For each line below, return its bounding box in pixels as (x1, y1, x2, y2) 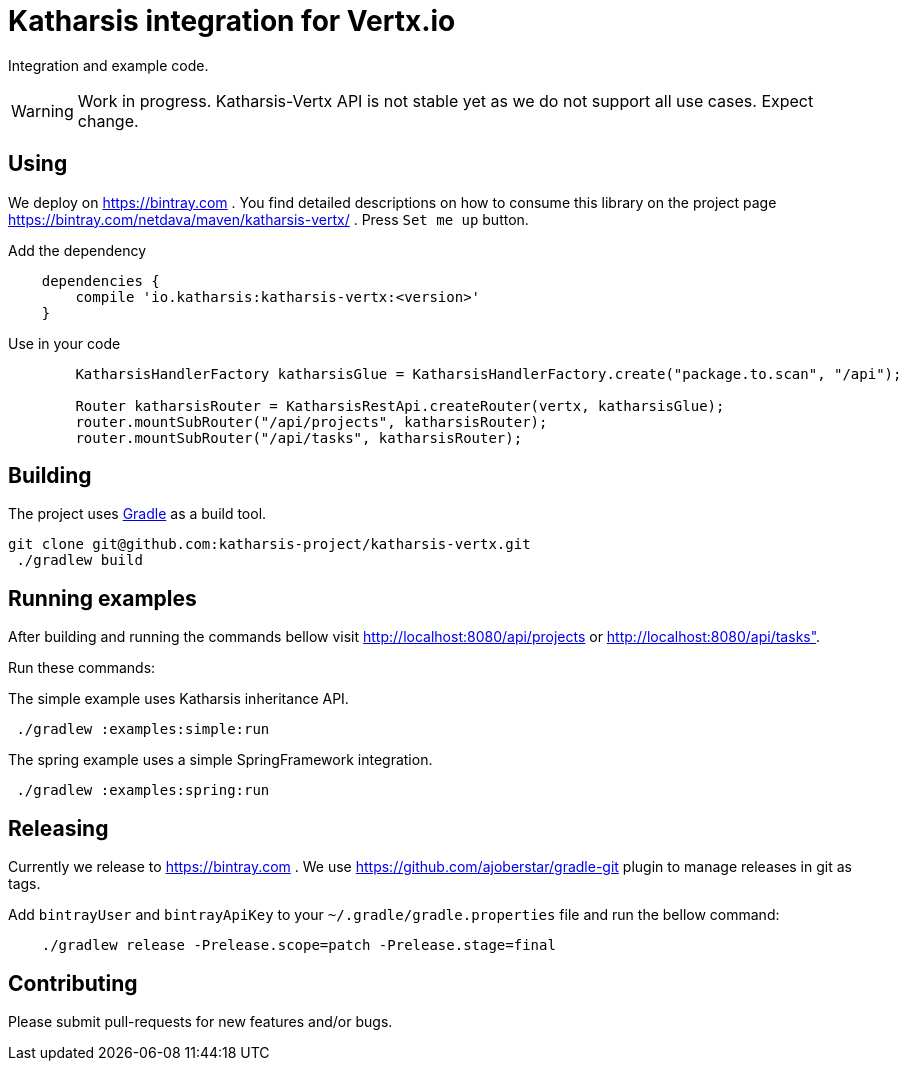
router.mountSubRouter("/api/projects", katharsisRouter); (75, 413, 548, 430)
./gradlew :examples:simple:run (16, 721, 270, 738)
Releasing (8, 815, 109, 841)
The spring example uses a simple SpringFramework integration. (8, 751, 433, 769)
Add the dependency (8, 241, 147, 259)
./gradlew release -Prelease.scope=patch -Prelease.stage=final (41, 937, 556, 954)
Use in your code (8, 334, 121, 352)
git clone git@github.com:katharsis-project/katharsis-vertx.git (8, 536, 531, 553)
